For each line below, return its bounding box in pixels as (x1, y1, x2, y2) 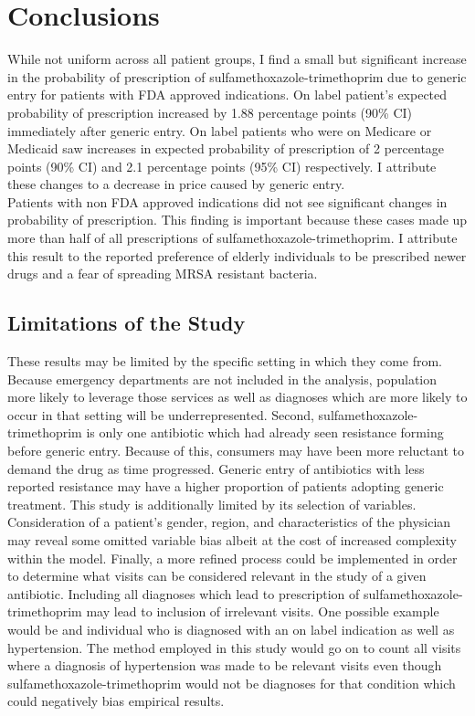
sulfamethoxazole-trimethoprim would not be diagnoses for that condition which (7, 673, 456, 692)
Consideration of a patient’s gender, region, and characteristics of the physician (7, 512, 451, 532)
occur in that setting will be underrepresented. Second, (7, 405, 314, 424)
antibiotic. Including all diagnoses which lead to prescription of (7, 584, 360, 603)
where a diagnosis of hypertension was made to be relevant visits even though (7, 656, 442, 675)
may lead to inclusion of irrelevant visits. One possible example (86, 602, 439, 621)
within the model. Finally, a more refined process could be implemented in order (7, 548, 458, 567)
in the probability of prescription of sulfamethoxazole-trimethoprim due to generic (7, 67, 467, 86)
